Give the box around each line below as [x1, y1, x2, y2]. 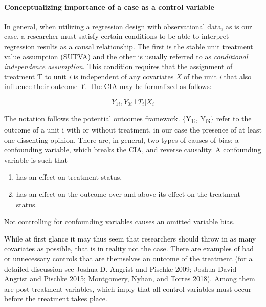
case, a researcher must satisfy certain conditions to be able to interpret [4, 31, 229, 41]
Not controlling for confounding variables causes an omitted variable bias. [4, 216, 235, 227]
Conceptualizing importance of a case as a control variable [4, 1, 214, 12]
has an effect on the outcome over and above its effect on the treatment [16, 189, 240, 200]
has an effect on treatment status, [16, 171, 122, 182]
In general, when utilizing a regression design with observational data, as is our [4, 20, 252, 31]
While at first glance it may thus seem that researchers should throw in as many [4, 233, 256, 244]
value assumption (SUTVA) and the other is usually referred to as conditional [4, 51, 248, 61]
